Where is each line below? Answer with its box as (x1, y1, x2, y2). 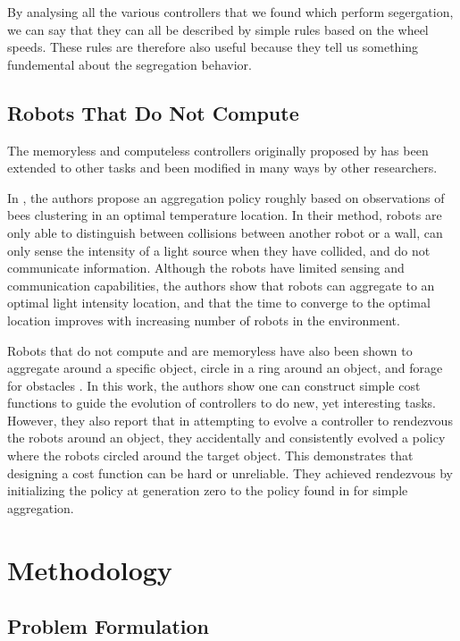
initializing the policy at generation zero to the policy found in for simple (7, 481, 408, 500)
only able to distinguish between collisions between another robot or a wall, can (7, 223, 443, 241)
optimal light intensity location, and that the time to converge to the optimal (7, 293, 431, 312)
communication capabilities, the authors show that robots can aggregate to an (7, 275, 435, 294)
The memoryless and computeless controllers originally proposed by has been (7, 140, 429, 159)
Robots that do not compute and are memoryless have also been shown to (7, 341, 413, 359)
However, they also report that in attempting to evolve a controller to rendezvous (7, 410, 453, 429)
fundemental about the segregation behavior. (7, 55, 252, 73)
